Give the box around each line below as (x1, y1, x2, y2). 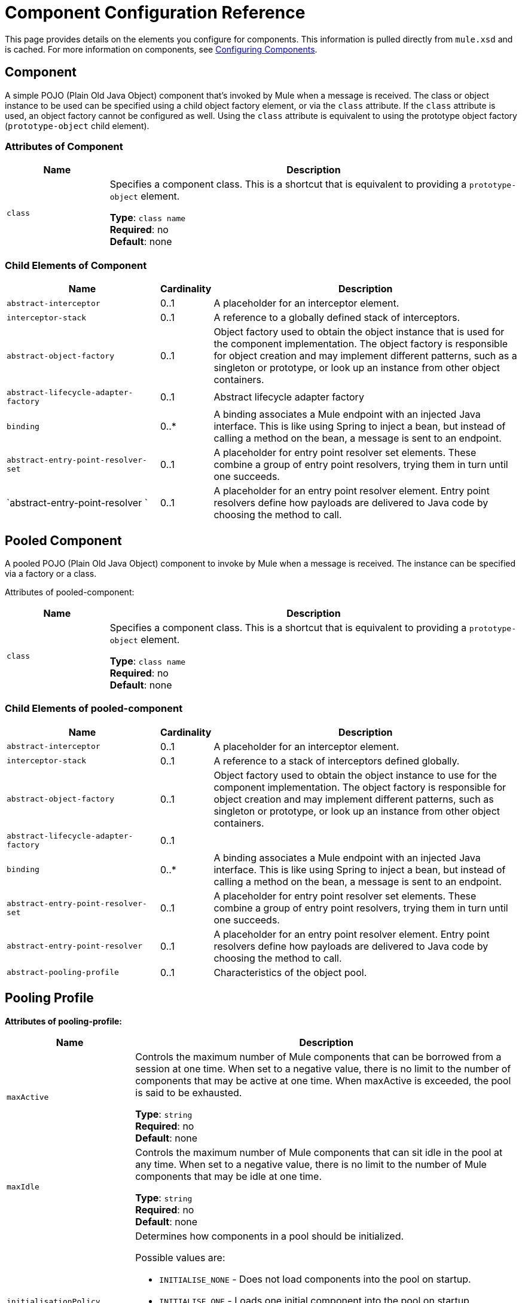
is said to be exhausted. (135, 1086, 242, 1099)
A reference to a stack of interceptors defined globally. (213, 754, 460, 767)
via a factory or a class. (5, 568, 97, 579)
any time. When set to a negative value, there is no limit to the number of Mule (135, 1158, 487, 1170)
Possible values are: (135, 1251, 225, 1264)
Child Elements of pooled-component (5, 702, 183, 715)
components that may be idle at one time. (135, 1170, 322, 1182)
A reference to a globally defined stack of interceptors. (213, 311, 460, 324)
